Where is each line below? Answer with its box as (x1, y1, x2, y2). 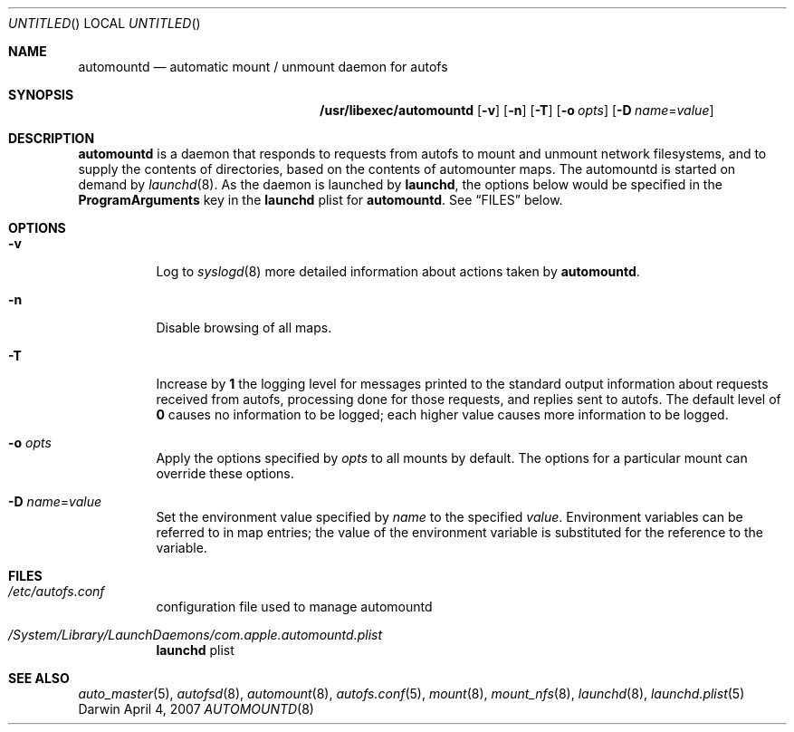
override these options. (156, 466, 294, 481)
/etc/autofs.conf (8, 583, 105, 599)
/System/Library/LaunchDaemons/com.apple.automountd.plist (8, 627, 383, 642)
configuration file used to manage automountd (156, 599, 433, 614)
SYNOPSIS (8, 87, 74, 102)
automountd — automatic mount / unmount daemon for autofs (78, 59, 448, 74)
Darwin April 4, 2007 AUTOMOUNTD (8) (78, 701, 314, 717)
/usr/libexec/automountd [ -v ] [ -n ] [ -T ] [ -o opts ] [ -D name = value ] (320, 102, 714, 118)
